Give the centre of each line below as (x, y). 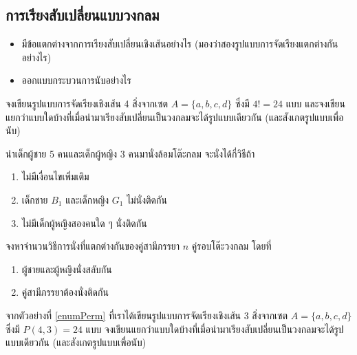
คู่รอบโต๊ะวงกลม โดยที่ (231, 246)
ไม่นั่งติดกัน (147, 199)
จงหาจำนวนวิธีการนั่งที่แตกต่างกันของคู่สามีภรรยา (93, 246)
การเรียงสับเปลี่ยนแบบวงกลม (83, 15)
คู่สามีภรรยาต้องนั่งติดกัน (65, 292)
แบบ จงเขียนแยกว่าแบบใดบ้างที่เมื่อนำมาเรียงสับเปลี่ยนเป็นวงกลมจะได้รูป (215, 329)
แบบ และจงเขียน (315, 103)
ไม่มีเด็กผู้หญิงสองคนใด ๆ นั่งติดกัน (84, 223)
